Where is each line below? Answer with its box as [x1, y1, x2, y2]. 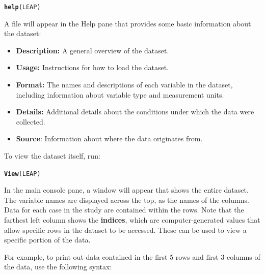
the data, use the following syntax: [4, 261, 112, 272]
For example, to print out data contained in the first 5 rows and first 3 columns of [4, 251, 260, 262]
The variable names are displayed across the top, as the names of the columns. [4, 194, 249, 205]
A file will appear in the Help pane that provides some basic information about [4, 18, 251, 28]
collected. [16, 116, 45, 127]
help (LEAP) [4, 4, 41, 11]
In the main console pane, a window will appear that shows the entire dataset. [4, 185, 249, 195]
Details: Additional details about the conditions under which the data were [16, 106, 254, 117]
